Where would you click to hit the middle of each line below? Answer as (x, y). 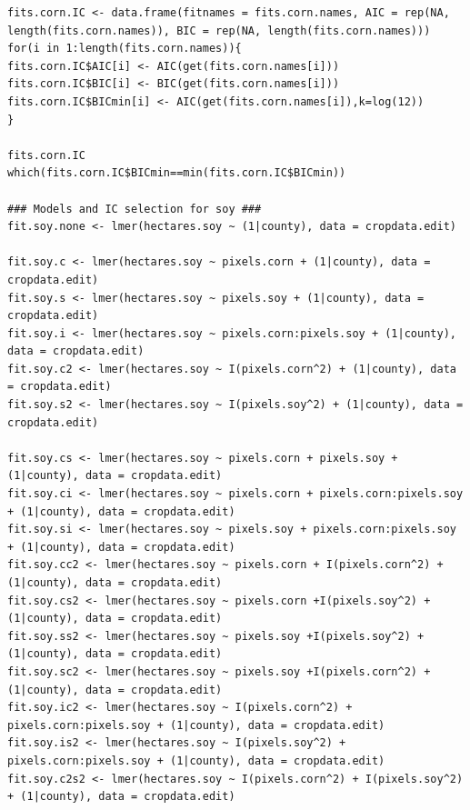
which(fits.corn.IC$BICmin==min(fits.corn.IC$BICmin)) (177, 173)
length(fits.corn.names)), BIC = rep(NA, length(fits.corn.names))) (219, 30)
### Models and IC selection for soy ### (135, 209)
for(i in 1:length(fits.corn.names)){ (125, 49)
